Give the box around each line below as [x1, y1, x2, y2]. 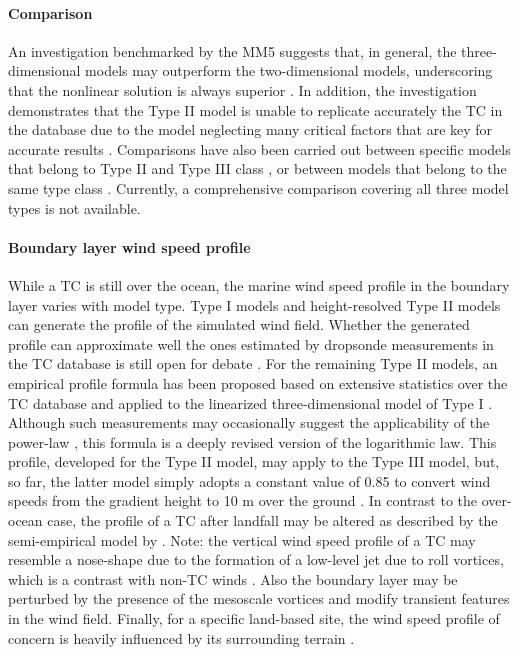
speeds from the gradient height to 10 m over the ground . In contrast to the [8, 490, 478, 511]
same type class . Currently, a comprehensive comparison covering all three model [8, 177, 509, 198]
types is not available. [8, 197, 141, 218]
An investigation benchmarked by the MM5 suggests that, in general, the [8, 40, 457, 61]
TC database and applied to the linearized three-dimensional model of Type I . [8, 392, 493, 413]
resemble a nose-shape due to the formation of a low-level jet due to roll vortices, [8, 549, 504, 570]
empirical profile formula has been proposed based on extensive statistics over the [8, 372, 508, 393]
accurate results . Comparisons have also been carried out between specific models [8, 138, 511, 159]
